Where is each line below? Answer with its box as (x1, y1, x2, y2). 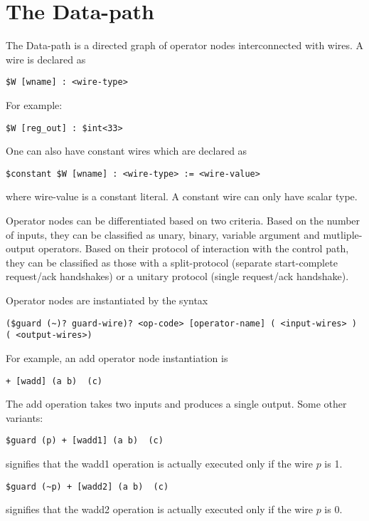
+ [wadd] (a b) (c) (6, 376, 103, 386)
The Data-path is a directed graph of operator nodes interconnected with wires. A (6, 38, 364, 53)
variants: (6, 410, 43, 425)
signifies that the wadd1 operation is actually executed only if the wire (6, 456, 313, 471)
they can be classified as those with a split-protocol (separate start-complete (6, 254, 338, 269)
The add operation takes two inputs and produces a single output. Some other (6, 396, 347, 411)
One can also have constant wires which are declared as (6, 143, 247, 158)
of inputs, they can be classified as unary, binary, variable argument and (6, 227, 320, 242)
